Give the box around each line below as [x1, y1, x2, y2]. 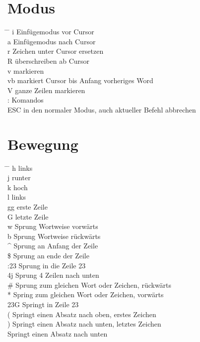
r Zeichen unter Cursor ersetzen [7, 46, 104, 56]
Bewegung [7, 133, 78, 154]
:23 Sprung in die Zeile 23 [7, 260, 86, 270]
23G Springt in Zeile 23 [7, 299, 79, 309]
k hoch [7, 182, 28, 192]
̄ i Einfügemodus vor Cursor [7, 26, 94, 37]
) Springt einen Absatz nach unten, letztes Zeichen [7, 319, 161, 329]
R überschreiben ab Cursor [7, 55, 90, 66]
